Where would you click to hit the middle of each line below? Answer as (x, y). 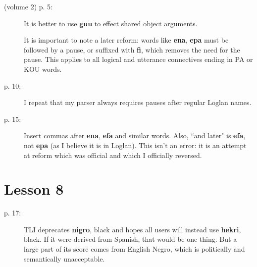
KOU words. (43, 69)
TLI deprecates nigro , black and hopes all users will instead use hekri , (132, 229)
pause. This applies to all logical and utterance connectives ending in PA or (138, 59)
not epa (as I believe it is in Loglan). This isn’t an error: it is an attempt (135, 145)
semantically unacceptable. (64, 258)
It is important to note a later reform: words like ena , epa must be (126, 40)
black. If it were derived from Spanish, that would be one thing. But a (130, 239)
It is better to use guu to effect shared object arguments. (111, 23)
